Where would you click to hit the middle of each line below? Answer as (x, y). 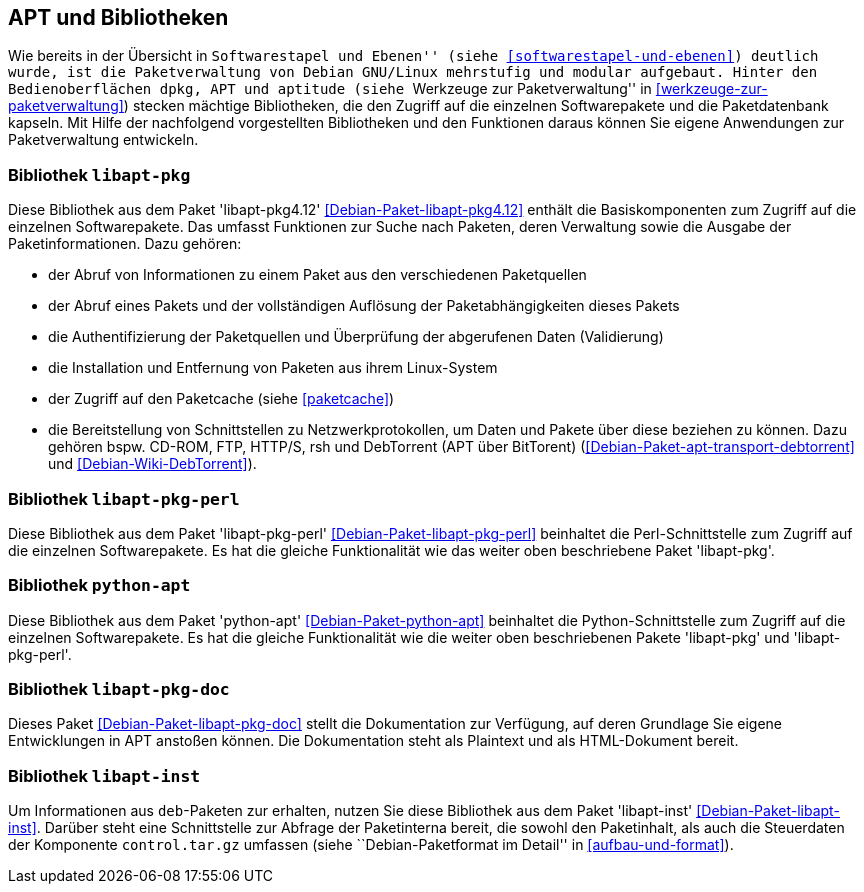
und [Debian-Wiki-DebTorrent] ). (152, 464)
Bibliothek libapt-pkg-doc (119, 689)
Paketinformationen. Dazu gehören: (125, 244)
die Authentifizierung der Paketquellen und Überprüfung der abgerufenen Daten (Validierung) (356, 337)
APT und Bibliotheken (118, 17)
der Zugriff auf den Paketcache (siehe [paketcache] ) (221, 399)
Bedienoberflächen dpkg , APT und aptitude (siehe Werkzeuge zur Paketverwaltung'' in (330, 89)
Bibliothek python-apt (99, 585)
